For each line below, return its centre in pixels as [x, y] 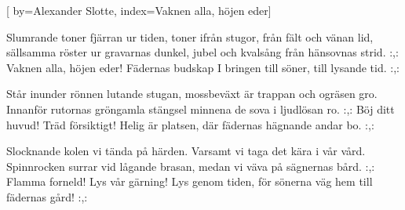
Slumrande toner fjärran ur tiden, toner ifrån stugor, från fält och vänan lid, [190, 36]
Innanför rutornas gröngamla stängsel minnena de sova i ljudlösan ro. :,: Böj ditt [201, 109]
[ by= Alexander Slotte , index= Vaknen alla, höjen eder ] [139, 10]
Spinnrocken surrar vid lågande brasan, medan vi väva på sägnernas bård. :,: [191, 166]
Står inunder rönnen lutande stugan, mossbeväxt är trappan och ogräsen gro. [192, 94]
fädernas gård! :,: [47, 196]
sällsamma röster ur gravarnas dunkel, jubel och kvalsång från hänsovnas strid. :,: [202, 52]
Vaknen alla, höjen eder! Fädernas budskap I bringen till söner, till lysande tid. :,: [203, 67]
